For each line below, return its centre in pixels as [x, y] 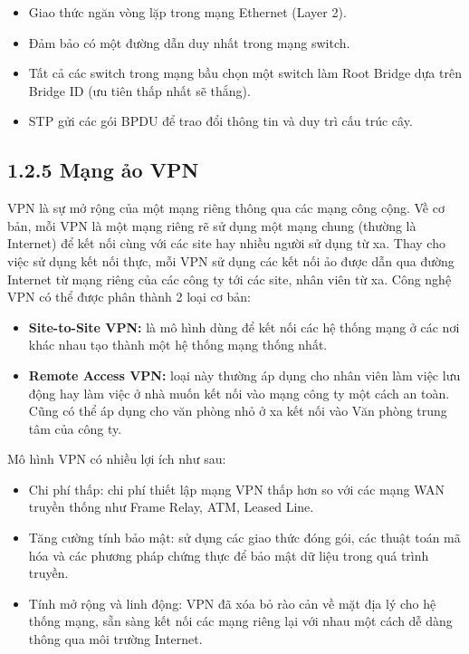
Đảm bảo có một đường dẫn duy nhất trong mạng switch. [189, 42]
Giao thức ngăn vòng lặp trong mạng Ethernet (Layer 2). [187, 12]
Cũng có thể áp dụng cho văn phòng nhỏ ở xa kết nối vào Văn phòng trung [238, 411]
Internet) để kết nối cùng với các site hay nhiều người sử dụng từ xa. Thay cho [226, 243]
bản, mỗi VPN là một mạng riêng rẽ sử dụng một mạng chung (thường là [212, 225]
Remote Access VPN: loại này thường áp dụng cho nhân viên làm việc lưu [244, 375]
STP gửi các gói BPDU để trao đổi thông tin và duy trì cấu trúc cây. [220, 121]
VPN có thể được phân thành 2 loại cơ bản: [129, 297]
